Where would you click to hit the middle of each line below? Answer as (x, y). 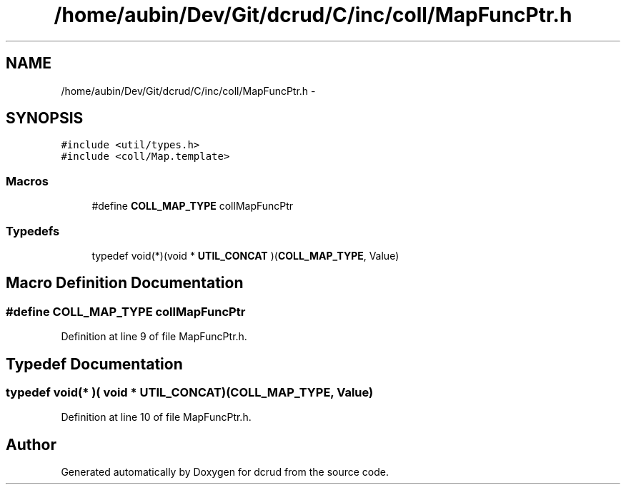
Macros (27, 181)
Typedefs (33, 231)
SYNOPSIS (45, 118)
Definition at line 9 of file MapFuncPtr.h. (154, 337)
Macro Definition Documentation (125, 283)
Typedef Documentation (94, 364)
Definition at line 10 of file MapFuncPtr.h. (156, 417)
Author (31, 444)
